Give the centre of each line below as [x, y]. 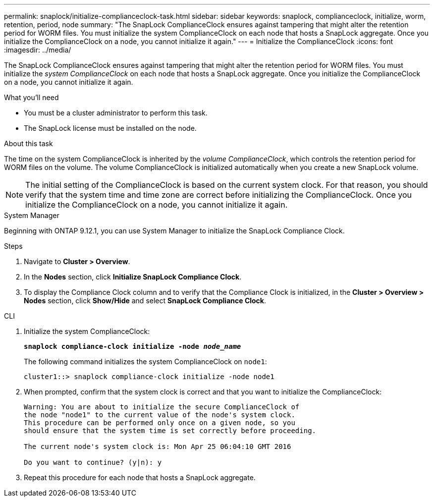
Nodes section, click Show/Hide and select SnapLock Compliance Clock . [145, 301]
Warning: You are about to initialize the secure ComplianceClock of [162, 407]
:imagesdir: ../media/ [38, 50]
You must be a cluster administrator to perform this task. [116, 113]
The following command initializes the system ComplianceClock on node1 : [145, 362]
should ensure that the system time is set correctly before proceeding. [170, 431]
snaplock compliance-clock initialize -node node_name [133, 346]
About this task [28, 143]
